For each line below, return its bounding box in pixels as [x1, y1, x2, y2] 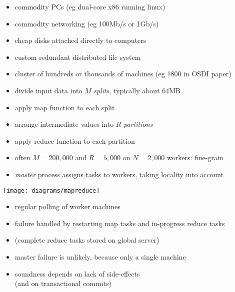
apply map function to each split [14, 102, 115, 112]
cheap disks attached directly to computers [14, 35, 146, 45]
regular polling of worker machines [14, 201, 120, 212]
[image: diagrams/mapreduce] [3, 187, 100, 194]
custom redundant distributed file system [14, 51, 141, 62]
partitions [123, 119, 153, 129]
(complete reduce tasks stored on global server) [14, 235, 159, 245]
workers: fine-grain [167, 152, 223, 163]
